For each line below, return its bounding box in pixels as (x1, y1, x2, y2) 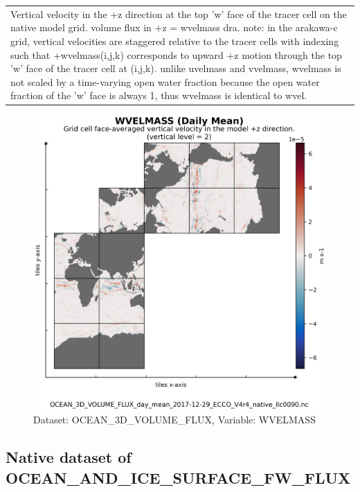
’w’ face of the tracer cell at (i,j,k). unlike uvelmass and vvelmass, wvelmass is (10, 61, 341, 76)
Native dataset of (6, 446, 132, 468)
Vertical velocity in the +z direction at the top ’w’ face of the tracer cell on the (10, 6, 347, 21)
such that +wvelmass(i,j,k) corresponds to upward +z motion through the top (10, 47, 342, 62)
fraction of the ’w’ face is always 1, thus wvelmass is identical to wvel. (10, 88, 307, 103)
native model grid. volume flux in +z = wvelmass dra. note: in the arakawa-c (10, 20, 338, 35)
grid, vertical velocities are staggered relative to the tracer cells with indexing (10, 33, 339, 48)
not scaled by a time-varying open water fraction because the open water (10, 74, 320, 89)
